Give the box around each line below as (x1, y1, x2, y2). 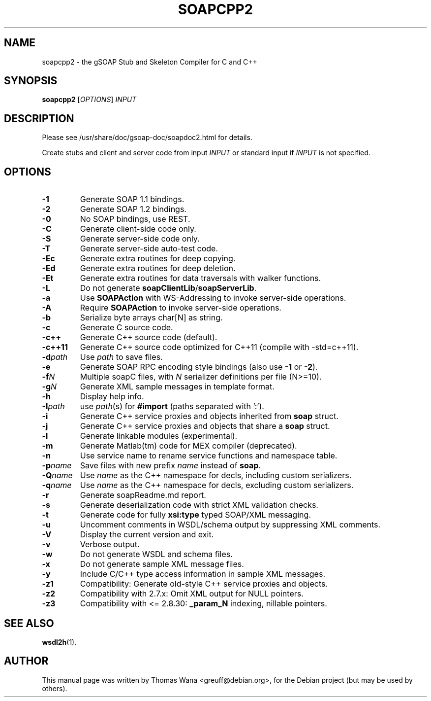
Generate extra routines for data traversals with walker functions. (80, 273, 321, 283)
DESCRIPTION (4, 112, 74, 125)
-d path (42, 352, 68, 362)
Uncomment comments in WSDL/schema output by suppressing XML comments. (80, 520, 381, 530)
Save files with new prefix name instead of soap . (80, 460, 261, 471)
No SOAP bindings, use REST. (80, 214, 190, 224)
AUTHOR (4, 655, 49, 667)
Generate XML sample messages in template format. (80, 382, 275, 392)
